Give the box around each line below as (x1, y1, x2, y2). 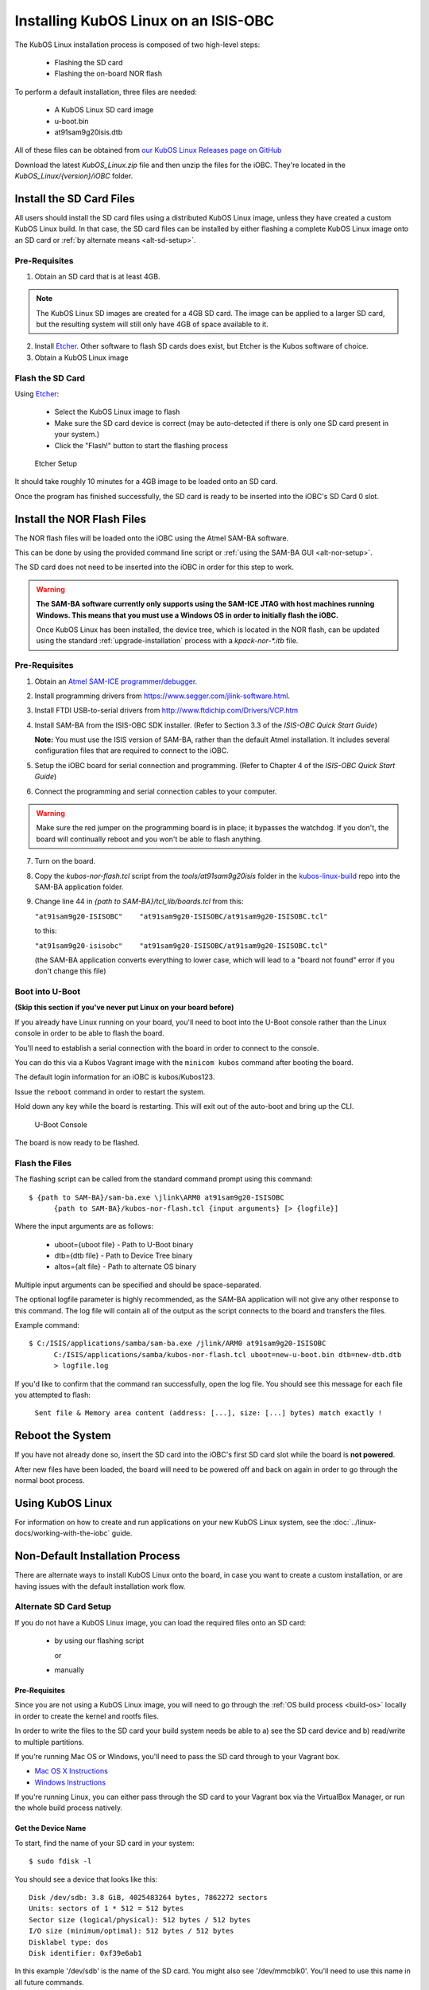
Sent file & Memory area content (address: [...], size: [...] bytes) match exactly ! (34, 1409, 383, 1418)
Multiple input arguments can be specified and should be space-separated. (14, 1280, 262, 1290)
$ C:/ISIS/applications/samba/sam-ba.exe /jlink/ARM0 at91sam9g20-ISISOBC (29, 1339, 327, 1348)
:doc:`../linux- (332, 1517, 377, 1527)
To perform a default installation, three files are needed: (14, 87, 198, 96)
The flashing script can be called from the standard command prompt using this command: (14, 1174, 313, 1184)
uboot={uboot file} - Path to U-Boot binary (54, 1239, 194, 1249)
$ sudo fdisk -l (29, 1857, 92, 1866)
